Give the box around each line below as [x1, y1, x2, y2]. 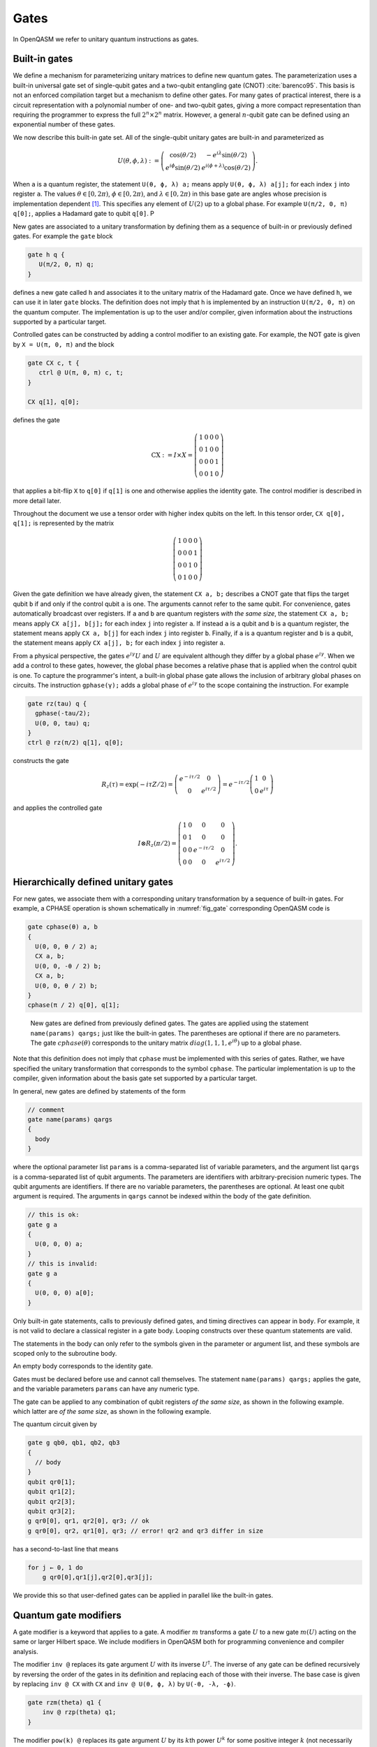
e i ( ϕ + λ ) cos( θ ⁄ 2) [201, 162, 251, 171]
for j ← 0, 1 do [27, 1563, 84, 1572]
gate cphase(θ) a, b [27, 923, 98, 931]
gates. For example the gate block [13, 232, 113, 240]
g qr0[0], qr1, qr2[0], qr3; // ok [27, 1517, 149, 1525]
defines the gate [13, 416, 61, 424]
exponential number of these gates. [13, 120, 115, 129]
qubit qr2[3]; [27, 1498, 76, 1505]
